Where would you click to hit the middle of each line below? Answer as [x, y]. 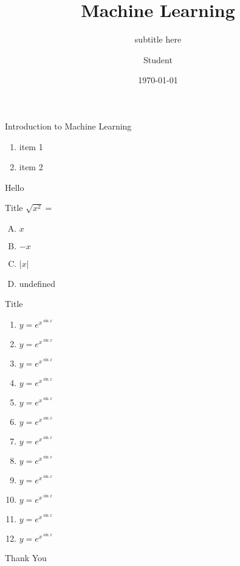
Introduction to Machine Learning [68, 126]
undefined [37, 283]
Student [158, 59]
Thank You [26, 558]
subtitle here [158, 39]
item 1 [31, 146]
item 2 [31, 167]
